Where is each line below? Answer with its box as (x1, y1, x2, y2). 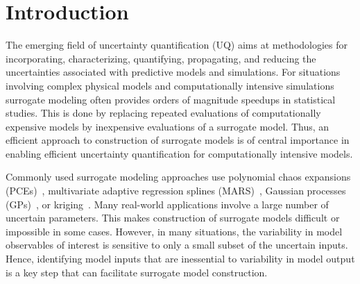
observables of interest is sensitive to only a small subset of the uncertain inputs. (6, 237, 348, 252)
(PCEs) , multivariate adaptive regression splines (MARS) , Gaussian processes (6, 183, 346, 198)
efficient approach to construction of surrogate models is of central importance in (6, 133, 350, 147)
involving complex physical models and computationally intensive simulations (6, 78, 334, 92)
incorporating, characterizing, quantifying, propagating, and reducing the (6, 51, 316, 65)
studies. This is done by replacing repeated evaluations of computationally (6, 106, 321, 120)
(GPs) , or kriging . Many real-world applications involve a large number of (6, 197, 329, 211)
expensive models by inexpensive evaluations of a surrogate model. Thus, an (6, 119, 329, 133)
